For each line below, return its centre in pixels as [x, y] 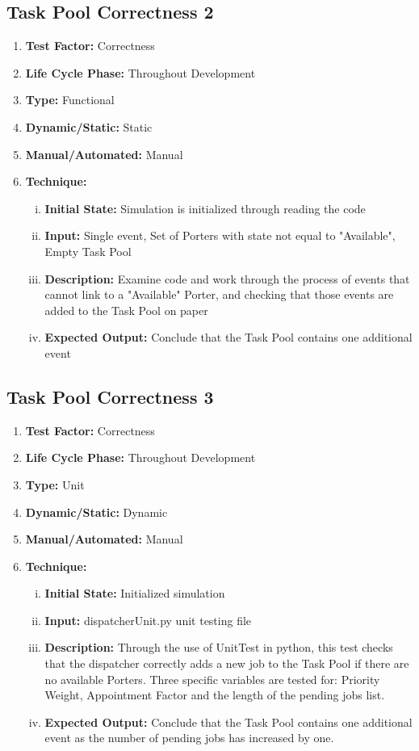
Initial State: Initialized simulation [135, 593]
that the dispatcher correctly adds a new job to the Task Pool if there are [227, 663]
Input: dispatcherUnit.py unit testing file [148, 620]
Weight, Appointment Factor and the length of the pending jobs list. [215, 695]
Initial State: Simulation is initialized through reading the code [205, 208]
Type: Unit [55, 484]
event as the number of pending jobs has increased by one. [189, 738]
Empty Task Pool [88, 251]
